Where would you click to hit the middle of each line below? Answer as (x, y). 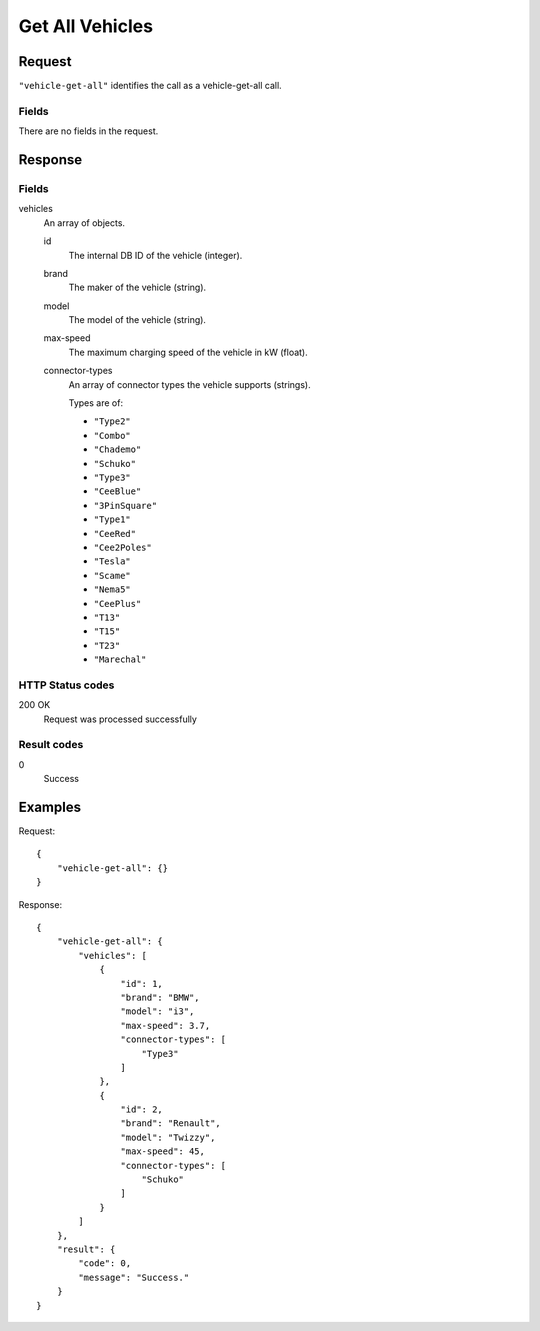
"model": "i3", (157, 1011)
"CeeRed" (115, 533)
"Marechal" (120, 659)
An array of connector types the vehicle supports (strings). (189, 384)
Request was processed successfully (120, 719)
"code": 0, (105, 1263)
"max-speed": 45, (162, 1151)
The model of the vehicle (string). (137, 320)
